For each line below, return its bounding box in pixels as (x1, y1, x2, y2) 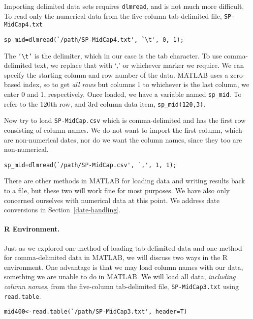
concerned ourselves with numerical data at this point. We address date (4, 195, 220, 205)
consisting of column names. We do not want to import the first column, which (4, 125, 242, 135)
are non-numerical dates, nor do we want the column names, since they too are (4, 134, 242, 145)
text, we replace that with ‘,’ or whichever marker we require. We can (34, 60, 244, 70)
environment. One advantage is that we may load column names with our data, (4, 261, 243, 272)
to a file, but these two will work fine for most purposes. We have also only (4, 185, 230, 196)
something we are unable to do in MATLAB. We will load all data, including (4, 271, 236, 282)
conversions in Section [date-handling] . (4, 204, 121, 215)
